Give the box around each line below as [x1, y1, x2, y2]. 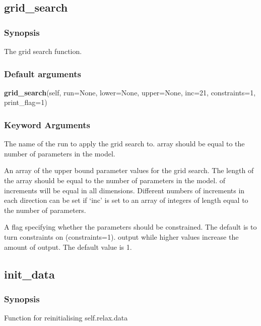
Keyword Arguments [4, 118, 91, 131]
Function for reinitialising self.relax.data [4, 312, 128, 323]
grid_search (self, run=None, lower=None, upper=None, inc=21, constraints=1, [4, 87, 256, 97]
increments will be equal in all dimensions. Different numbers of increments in [4, 185, 245, 195]
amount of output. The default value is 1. [4, 241, 132, 252]
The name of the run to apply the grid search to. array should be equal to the [4, 138, 245, 149]
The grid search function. [4, 46, 82, 56]
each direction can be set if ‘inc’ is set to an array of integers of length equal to [4, 195, 248, 205]
